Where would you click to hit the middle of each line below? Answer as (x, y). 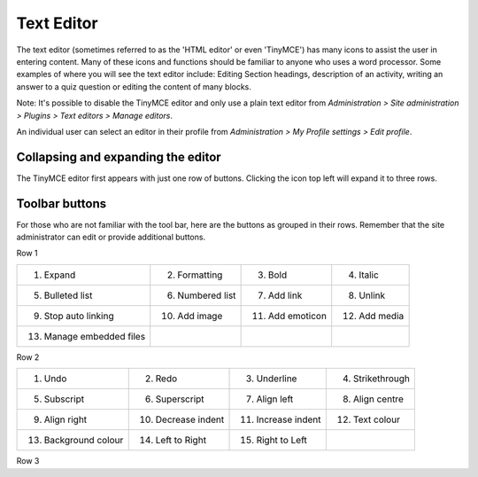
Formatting (200, 275)
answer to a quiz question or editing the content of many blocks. (134, 86)
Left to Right (181, 441)
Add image (200, 316)
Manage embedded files (95, 336)
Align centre (378, 399)
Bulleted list (68, 295)
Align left (275, 399)
